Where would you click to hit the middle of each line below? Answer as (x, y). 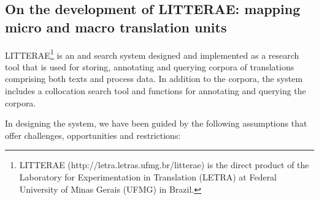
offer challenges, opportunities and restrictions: (93, 135)
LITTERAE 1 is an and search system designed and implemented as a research (152, 54)
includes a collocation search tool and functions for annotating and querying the (156, 91)
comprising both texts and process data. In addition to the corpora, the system (154, 79)
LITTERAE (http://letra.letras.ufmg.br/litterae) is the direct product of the (164, 165)
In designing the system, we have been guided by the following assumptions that (156, 123)
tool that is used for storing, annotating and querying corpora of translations (150, 66)
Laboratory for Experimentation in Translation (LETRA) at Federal (148, 177)
